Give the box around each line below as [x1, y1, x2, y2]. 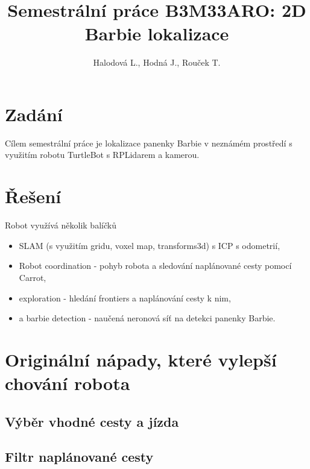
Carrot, [19, 271, 46, 283]
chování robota [5, 371, 130, 395]
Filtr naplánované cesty [5, 447, 154, 466]
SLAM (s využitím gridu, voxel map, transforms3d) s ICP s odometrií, [19, 239, 280, 251]
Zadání [5, 101, 63, 126]
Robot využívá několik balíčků [5, 219, 116, 231]
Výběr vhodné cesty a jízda [5, 412, 179, 430]
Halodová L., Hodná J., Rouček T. [93, 56, 221, 69]
